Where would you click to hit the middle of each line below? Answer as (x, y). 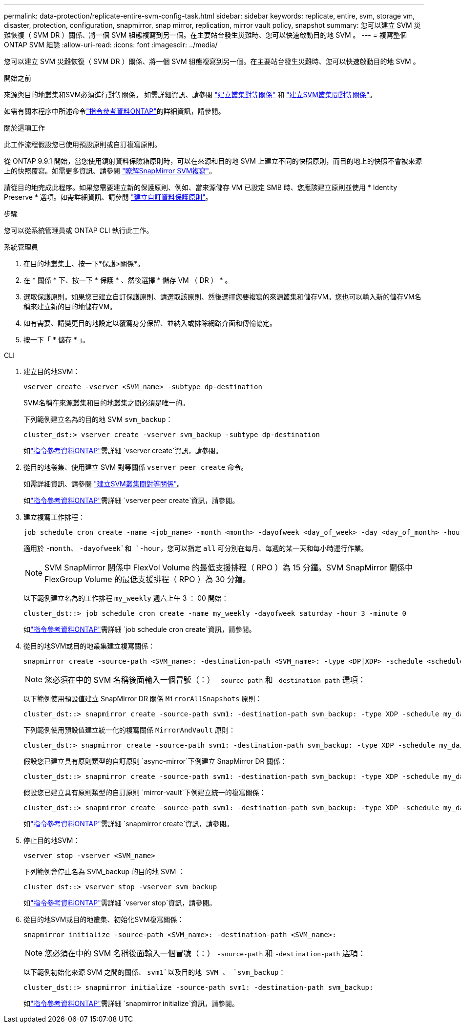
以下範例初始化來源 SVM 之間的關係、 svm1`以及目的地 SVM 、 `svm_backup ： (155, 972)
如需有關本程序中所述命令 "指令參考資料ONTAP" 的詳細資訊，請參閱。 (115, 111)
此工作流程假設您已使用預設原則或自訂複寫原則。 (83, 144)
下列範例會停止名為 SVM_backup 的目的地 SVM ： (104, 871)
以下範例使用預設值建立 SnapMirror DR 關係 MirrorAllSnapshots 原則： (143, 699)
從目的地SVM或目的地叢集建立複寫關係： (89, 646)
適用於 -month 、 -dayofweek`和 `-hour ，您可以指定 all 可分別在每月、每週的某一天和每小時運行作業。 (196, 548)
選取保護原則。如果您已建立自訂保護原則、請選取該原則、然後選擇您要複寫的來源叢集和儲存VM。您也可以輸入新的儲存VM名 (222, 297)
